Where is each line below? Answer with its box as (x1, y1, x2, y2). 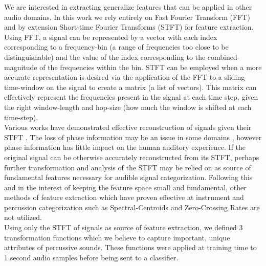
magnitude (4, 61, 37, 72)
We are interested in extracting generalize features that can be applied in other (4, 2, 252, 12)
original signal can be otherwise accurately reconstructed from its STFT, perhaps (4, 151, 259, 162)
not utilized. (4, 212, 42, 223)
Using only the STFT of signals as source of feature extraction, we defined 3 (4, 222, 243, 233)
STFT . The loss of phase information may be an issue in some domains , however (4, 131, 262, 142)
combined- (207, 51, 240, 62)
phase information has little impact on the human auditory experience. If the (4, 142, 246, 152)
